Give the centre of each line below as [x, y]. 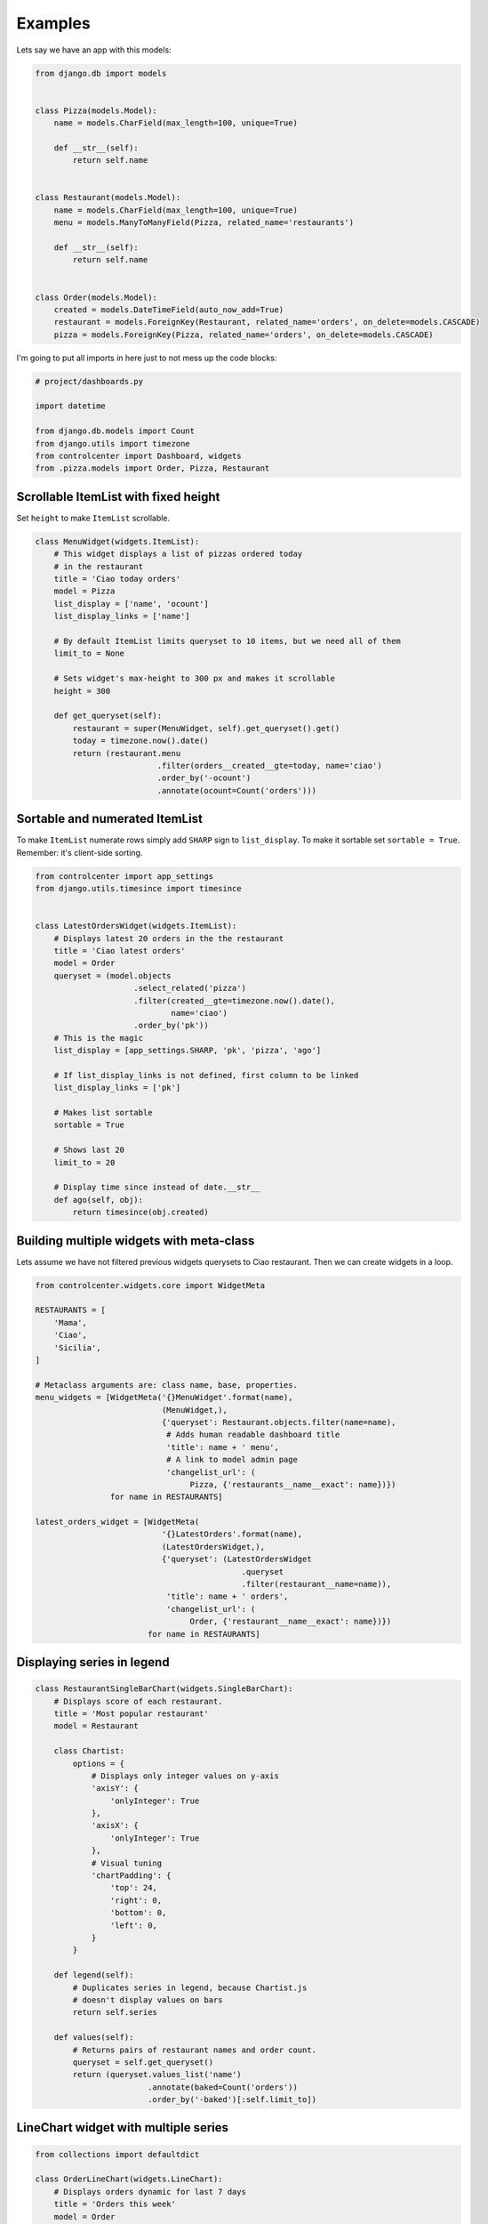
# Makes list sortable [103, 1113]
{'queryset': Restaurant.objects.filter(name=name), [279, 1422]
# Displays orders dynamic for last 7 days [150, 2192]
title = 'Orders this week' [115, 2204]
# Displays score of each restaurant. [138, 1701]
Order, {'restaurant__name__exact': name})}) [291, 1622]
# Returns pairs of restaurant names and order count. [195, 2050]
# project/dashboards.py [89, 381]
